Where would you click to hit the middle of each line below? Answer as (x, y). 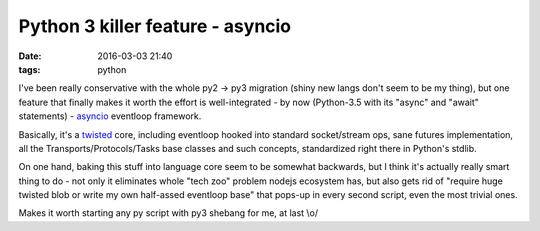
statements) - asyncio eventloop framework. (110, 116)
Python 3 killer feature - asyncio (155, 26)
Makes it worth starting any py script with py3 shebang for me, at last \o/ (168, 213)
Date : (30, 56)
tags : (29, 69)
